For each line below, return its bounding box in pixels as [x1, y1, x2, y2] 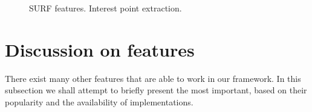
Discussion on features [5, 37, 195, 61]
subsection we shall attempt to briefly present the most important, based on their [5, 84, 307, 96]
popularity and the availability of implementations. [5, 95, 193, 108]
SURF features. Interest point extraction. [29, 2, 182, 14]
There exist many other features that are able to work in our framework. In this [5, 72, 301, 84]
